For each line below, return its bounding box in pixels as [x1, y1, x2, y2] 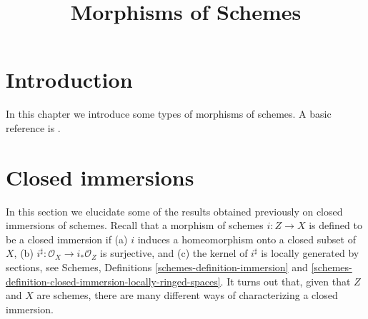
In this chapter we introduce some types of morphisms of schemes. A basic [6, 106, 332, 121]
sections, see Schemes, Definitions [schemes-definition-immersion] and [6, 260, 308, 274]
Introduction [6, 65, 133, 94]
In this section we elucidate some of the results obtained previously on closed [6, 203, 343, 218]
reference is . [6, 120, 61, 135]
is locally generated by [261, 245, 359, 260]
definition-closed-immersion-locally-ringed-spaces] [6, 273, 221, 288]
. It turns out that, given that [220, 273, 351, 288]
